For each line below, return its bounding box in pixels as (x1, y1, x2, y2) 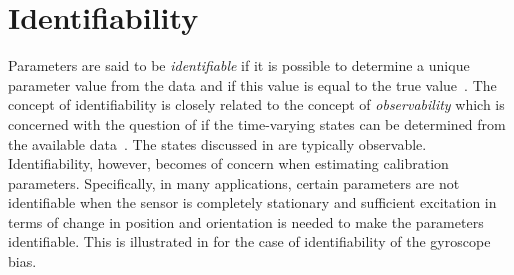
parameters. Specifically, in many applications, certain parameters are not (8, 172, 460, 193)
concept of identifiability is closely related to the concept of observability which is (8, 94, 505, 115)
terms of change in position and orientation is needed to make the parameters (8, 211, 484, 232)
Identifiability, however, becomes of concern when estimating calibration (8, 153, 449, 174)
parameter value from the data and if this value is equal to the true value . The (8, 74, 497, 95)
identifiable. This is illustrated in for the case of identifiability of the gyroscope (8, 231, 491, 252)
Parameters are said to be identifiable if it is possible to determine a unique (8, 55, 470, 76)
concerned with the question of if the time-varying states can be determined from (8, 113, 506, 134)
